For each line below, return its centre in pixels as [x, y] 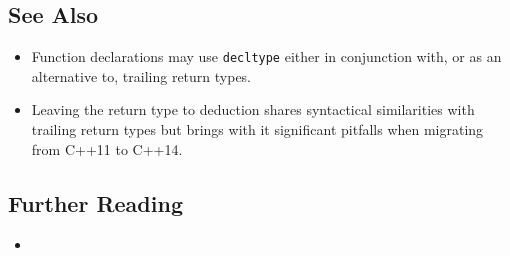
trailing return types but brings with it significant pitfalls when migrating [257, 129]
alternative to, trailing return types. [141, 75]
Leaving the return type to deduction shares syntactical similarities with [253, 109]
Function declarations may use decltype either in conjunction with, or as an [266, 56]
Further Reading [95, 202]
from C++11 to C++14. [107, 148]
